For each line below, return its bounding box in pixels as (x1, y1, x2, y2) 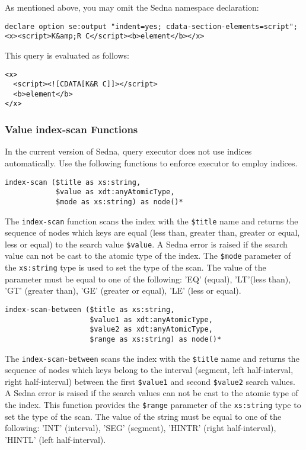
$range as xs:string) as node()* (90, 335, 222, 343)
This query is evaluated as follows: (5, 49, 129, 61)
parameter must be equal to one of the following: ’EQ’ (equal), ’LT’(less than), (5, 272, 291, 285)
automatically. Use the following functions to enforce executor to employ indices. (5, 156, 298, 169)
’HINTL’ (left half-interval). (5, 433, 106, 445)
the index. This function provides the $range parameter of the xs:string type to (5, 398, 301, 411)
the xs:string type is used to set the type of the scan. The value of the (5, 261, 266, 274)
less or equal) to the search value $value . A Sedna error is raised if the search (5, 237, 288, 250)
